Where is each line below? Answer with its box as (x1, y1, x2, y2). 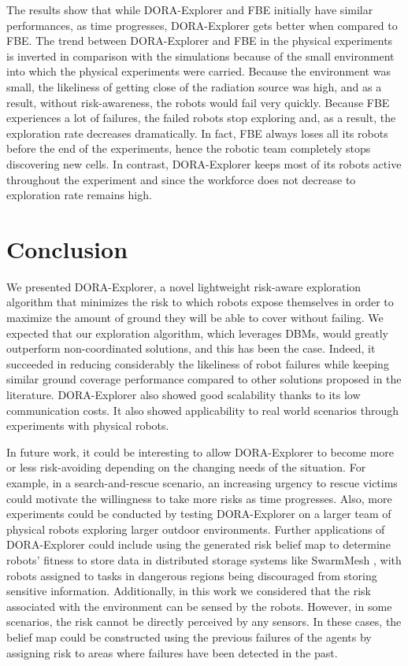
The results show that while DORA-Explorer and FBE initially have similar (6, 2, 373, 17)
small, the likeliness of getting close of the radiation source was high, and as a (6, 78, 382, 94)
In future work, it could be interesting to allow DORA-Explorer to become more (6, 443, 395, 460)
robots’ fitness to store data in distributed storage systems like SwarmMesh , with (6, 551, 402, 568)
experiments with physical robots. (6, 417, 169, 434)
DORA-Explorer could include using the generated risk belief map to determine (6, 536, 391, 553)
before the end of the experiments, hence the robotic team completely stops (6, 140, 371, 157)
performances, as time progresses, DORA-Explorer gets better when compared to (6, 17, 398, 33)
